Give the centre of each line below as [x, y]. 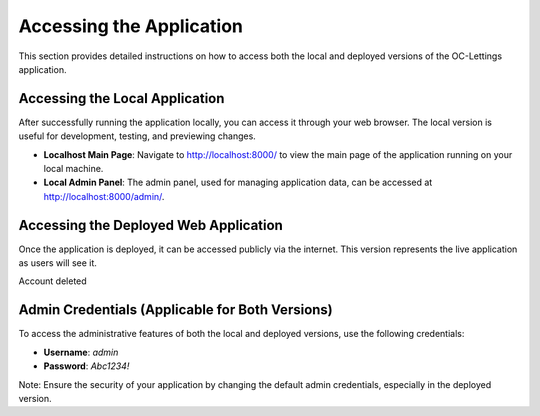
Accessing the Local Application [121, 98]
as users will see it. [57, 263]
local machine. [73, 169]
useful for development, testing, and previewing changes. [137, 136]
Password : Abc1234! [86, 366]
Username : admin [81, 352]
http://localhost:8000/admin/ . [104, 196]
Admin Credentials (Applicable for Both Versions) [176, 310]
